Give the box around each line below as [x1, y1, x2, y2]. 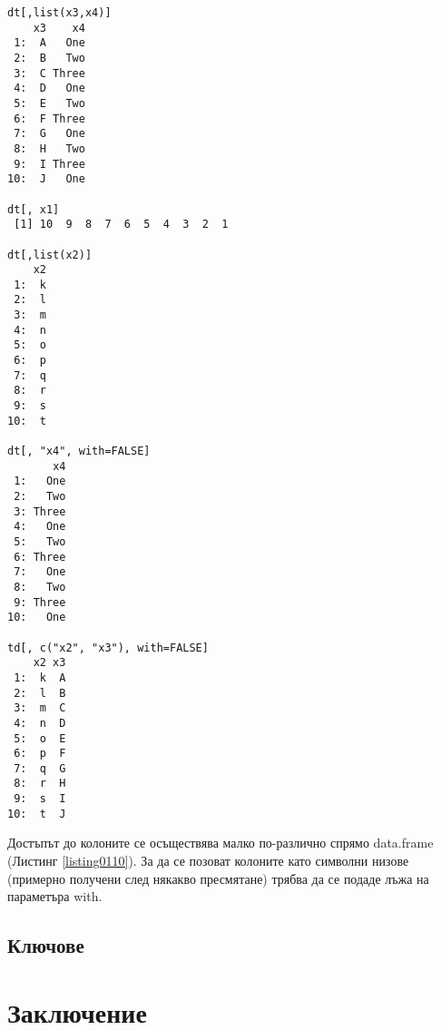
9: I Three [14, 157, 85, 171]
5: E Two [14, 96, 85, 110]
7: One [14, 565, 66, 579]
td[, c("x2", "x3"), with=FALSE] [7, 641, 209, 654]
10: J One [7, 172, 85, 186]
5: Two [14, 535, 66, 548]
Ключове [7, 931, 84, 959]
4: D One [14, 82, 85, 95]
